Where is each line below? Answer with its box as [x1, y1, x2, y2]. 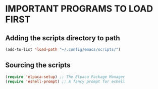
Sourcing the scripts [5, 61, 71, 69]
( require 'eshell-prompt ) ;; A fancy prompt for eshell [5, 79, 125, 84]
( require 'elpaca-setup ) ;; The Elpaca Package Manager [5, 74, 125, 79]
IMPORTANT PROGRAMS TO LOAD [5, 3, 153, 15]
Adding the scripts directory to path [5, 34, 120, 42]
